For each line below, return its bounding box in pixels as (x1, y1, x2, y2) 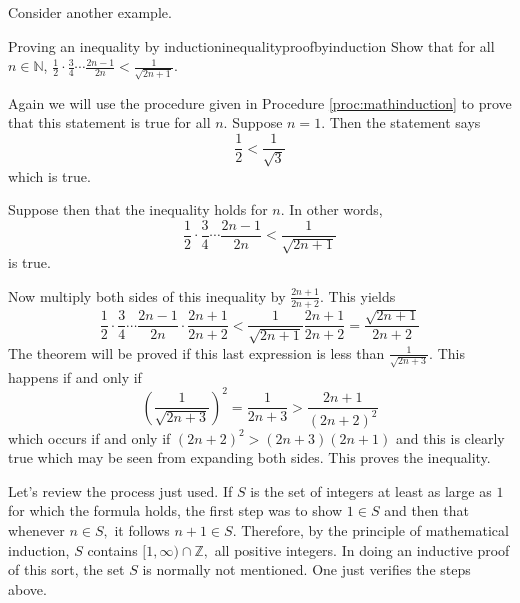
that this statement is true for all (8, 112, 211, 133)
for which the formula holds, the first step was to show (8, 500, 343, 521)
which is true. (8, 165, 91, 186)
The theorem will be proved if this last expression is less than (8, 342, 385, 363)
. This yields (319, 285, 396, 306)
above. (8, 578, 47, 599)
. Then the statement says (321, 112, 481, 133)
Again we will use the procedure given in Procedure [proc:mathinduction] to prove (8, 92, 512, 113)
